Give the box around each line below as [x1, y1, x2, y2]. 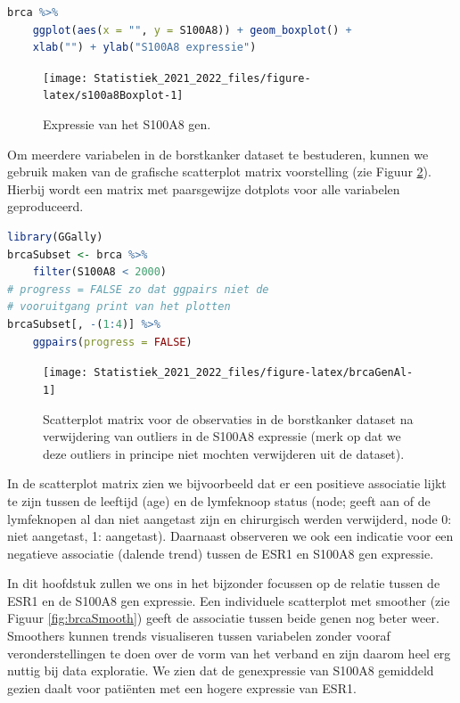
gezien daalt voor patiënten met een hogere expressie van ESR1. [7, 678, 357, 697]
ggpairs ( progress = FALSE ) [32, 335, 193, 348]
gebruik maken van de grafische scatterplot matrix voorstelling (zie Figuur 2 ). [7, 162, 431, 181]
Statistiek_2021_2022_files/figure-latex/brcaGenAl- [94, 366, 414, 380]
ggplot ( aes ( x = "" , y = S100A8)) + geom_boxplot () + [32, 23, 352, 37]
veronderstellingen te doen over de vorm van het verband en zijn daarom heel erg [7, 643, 451, 662]
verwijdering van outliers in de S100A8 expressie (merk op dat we [43, 427, 401, 446]
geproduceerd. [7, 197, 84, 216]
